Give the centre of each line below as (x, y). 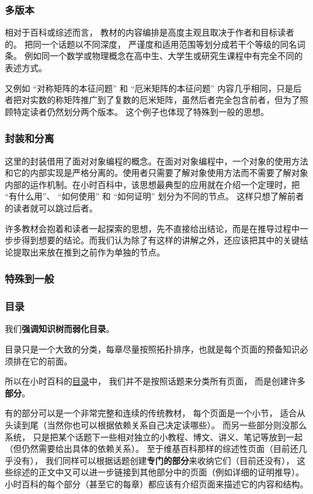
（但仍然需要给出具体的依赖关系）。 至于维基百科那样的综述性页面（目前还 (152, 449)
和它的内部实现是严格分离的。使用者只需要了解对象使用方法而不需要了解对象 (156, 173)
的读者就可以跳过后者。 (51, 208)
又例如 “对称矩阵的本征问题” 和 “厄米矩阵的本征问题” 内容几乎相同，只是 (149, 88)
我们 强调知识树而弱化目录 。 (60, 329)
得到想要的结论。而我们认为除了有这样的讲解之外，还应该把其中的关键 (160, 240)
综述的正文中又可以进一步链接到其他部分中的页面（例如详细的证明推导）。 (158, 472)
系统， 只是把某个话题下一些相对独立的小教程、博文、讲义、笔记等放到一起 (154, 436)
